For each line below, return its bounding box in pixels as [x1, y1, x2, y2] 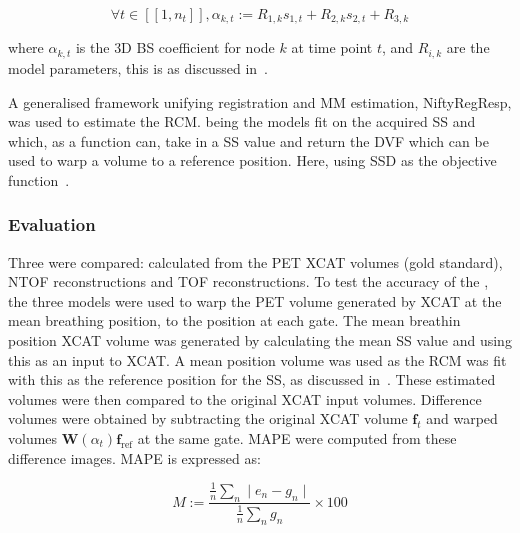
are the [446, 37, 490, 58]
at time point [291, 37, 373, 58]
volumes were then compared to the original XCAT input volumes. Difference [8, 388, 482, 409]
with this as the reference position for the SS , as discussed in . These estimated [8, 369, 496, 390]
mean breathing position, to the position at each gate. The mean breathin [8, 310, 461, 331]
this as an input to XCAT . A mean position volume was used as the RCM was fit [8, 349, 507, 370]
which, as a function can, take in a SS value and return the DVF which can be [8, 130, 489, 151]
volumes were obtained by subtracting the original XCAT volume [8, 408, 408, 429]
